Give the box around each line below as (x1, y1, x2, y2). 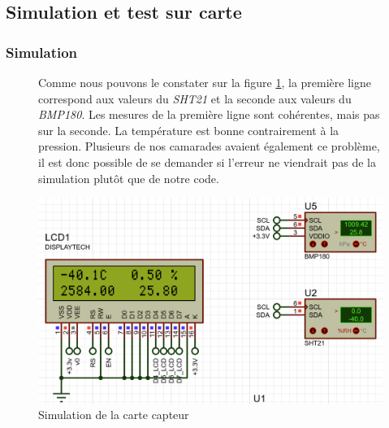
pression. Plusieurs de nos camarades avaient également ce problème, (38, 138, 380, 155)
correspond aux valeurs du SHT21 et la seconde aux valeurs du (38, 90, 352, 107)
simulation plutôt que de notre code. (38, 169, 219, 186)
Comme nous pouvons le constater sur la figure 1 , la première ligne (38, 74, 371, 90)
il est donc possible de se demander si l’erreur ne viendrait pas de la (38, 153, 376, 170)
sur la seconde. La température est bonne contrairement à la (38, 121, 339, 138)
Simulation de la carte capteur (38, 406, 189, 423)
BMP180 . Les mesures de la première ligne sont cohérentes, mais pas (38, 106, 380, 123)
